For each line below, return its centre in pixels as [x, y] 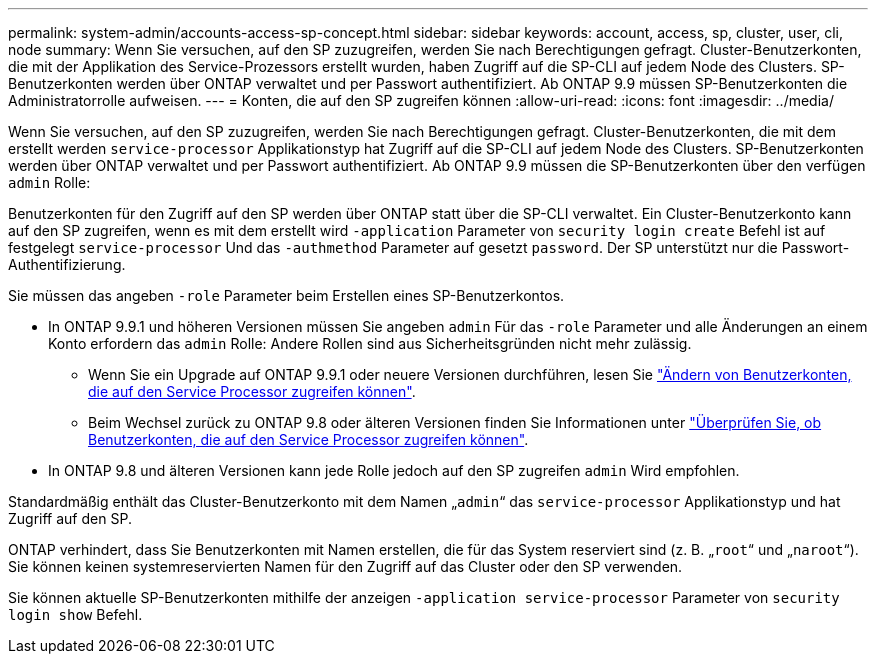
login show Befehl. [75, 614]
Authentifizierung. [67, 264]
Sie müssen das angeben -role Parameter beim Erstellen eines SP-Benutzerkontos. [286, 295]
